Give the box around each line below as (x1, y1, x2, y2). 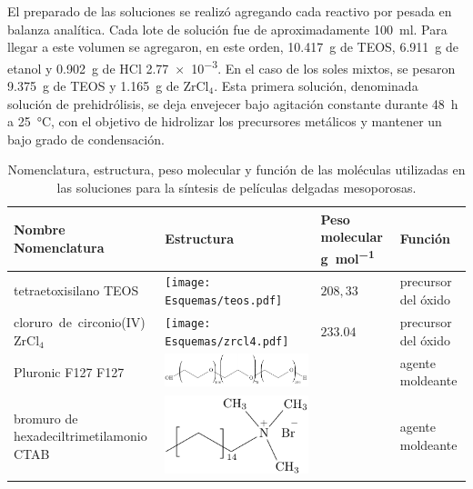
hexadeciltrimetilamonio (14, 426, 147, 445)
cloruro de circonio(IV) (14, 312, 146, 331)
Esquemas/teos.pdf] (165, 294, 283, 307)
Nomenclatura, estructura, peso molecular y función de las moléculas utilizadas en (7, 160, 466, 179)
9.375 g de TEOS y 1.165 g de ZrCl (7, 76, 209, 95)
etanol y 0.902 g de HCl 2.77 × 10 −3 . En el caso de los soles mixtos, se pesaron (7, 55, 456, 77)
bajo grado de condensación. (7, 129, 165, 148)
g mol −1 (320, 245, 375, 267)
